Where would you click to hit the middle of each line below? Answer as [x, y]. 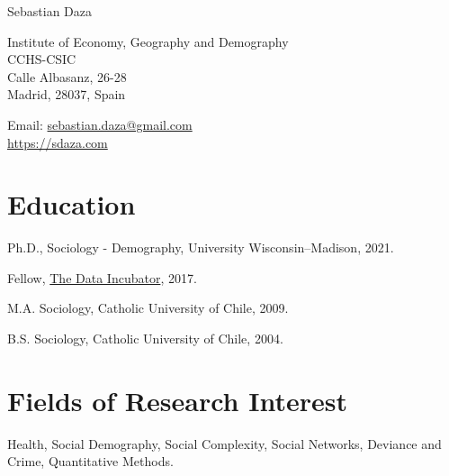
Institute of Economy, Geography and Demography [148, 41]
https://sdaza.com [58, 142]
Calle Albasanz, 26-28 [67, 76]
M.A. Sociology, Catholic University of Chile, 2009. [148, 308]
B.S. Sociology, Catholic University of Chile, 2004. [145, 339]
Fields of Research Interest [177, 400]
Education [72, 204]
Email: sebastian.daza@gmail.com [100, 124]
